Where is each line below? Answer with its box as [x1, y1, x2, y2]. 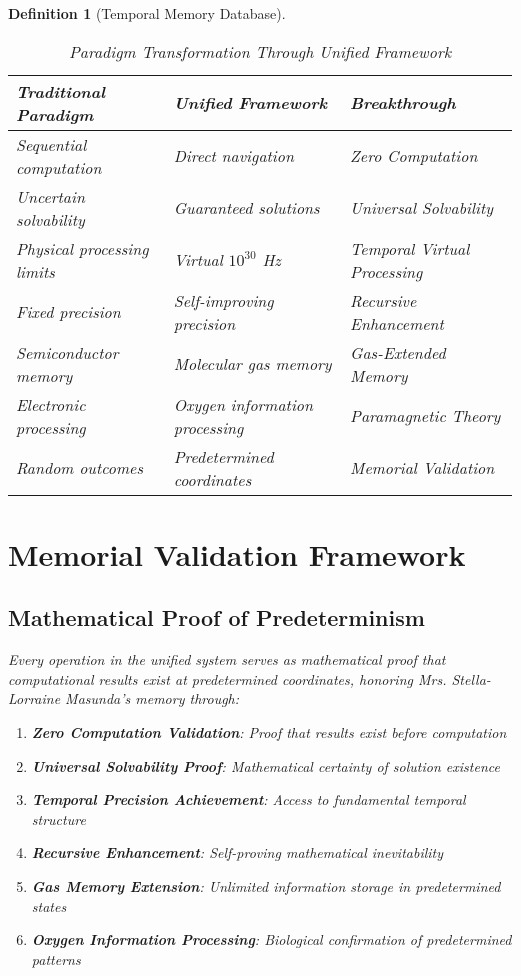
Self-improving [173, 288, 274, 312]
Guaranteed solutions [173, 196, 320, 220]
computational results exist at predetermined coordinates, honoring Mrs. [8, 668, 447, 689]
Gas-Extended [350, 340, 446, 364]
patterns [31, 948, 81, 969]
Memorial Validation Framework [8, 533, 466, 574]
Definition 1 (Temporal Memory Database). [8, 3, 286, 23]
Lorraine [8, 688, 61, 709]
